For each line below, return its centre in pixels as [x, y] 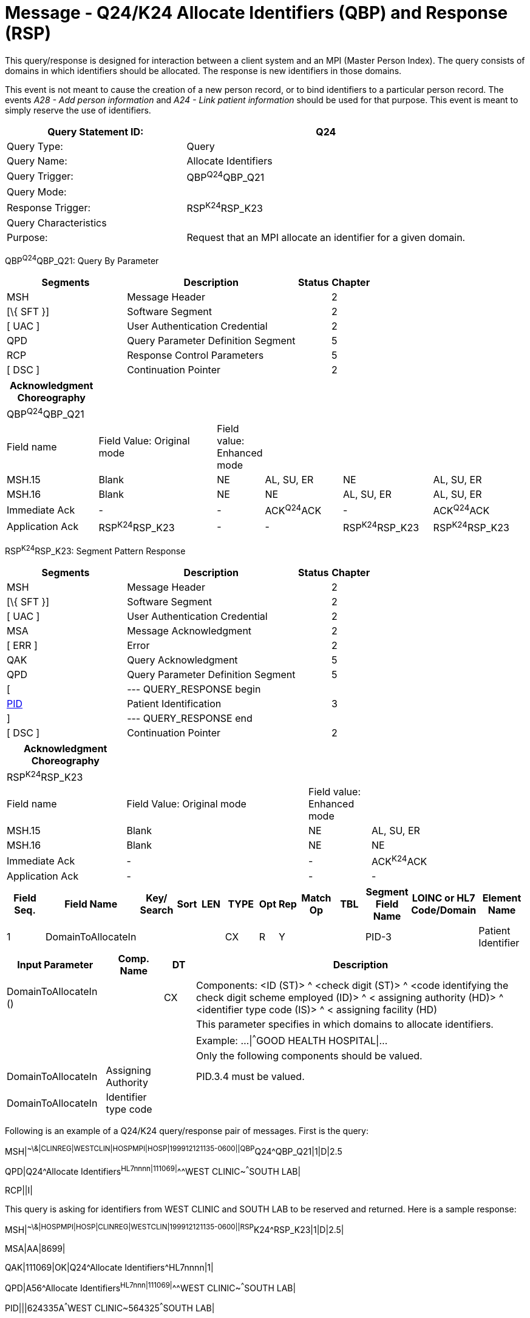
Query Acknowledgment [182, 660]
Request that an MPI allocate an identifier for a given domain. [326, 238]
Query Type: [35, 146]
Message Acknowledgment [189, 630]
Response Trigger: [49, 207]
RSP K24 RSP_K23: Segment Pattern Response [95, 550]
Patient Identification [174, 703]
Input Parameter [55, 965]
